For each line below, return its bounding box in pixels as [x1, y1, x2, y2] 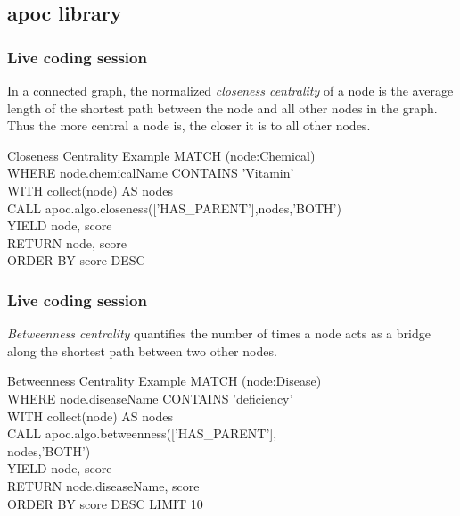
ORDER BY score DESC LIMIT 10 [7, 494, 203, 512]
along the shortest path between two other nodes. [7, 341, 277, 360]
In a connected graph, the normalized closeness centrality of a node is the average [7, 81, 454, 99]
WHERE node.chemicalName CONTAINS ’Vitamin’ [7, 163, 294, 182]
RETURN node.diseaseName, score [7, 476, 200, 495]
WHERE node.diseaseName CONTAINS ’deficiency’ [7, 388, 293, 407]
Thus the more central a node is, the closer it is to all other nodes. [7, 116, 371, 135]
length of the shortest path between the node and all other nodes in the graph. [7, 98, 438, 117]
